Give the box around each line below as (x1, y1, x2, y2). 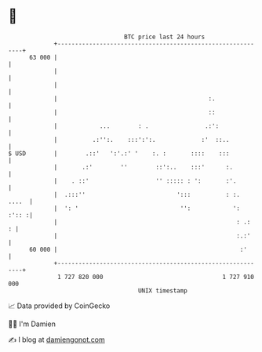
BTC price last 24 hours (124, 33, 206, 41)
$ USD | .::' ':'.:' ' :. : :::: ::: (8, 149, 230, 158)
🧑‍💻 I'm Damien (8, 319, 56, 328)
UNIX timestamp (137, 286, 188, 295)
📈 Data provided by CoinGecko (8, 301, 111, 310)
